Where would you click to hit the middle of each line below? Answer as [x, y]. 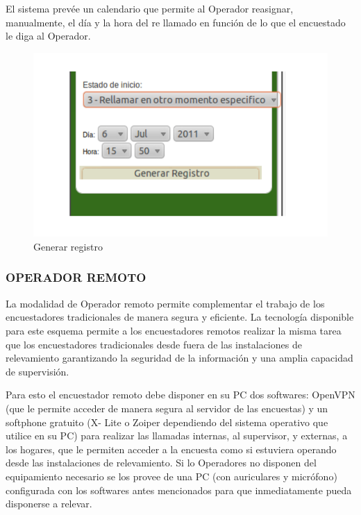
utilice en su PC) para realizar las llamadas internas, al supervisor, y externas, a [177, 436]
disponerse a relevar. [49, 504]
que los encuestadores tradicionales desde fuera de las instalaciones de [154, 344]
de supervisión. [37, 371]
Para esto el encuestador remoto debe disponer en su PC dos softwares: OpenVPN [180, 395]
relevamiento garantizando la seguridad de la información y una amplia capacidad [179, 358]
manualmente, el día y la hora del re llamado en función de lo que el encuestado [176, 22]
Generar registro [68, 246]
